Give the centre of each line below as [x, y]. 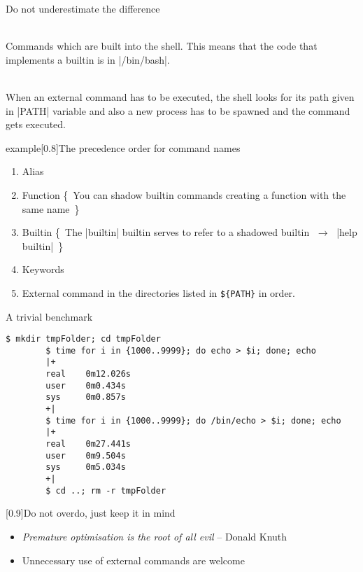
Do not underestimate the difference [83, 8]
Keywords [43, 269]
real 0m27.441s [88, 444]
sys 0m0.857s [86, 397]
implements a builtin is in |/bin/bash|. [88, 59]
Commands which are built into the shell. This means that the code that [162, 46]
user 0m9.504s [86, 455]
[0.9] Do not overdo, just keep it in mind [91, 513]
